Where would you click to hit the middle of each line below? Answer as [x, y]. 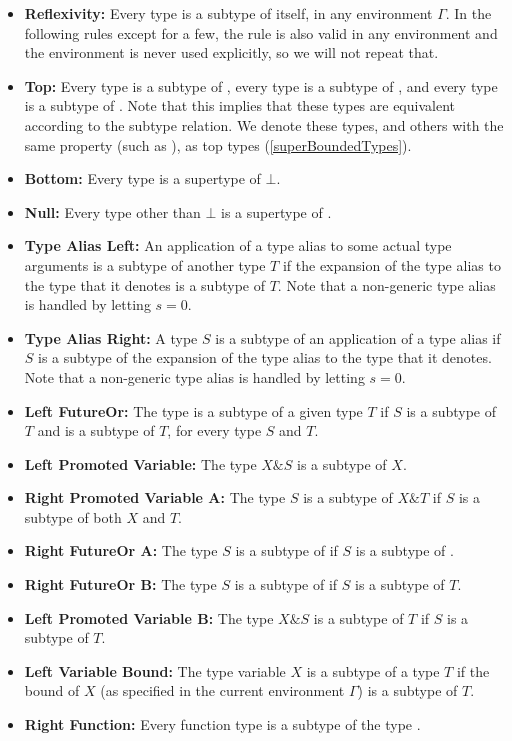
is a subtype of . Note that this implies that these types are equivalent [239, 105]
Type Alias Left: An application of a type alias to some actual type [238, 245]
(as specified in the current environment [222, 690]
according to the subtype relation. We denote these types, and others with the [264, 124]
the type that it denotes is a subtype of [144, 284]
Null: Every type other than [112, 211]
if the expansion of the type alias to [391, 264]
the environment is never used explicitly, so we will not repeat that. [231, 52]
